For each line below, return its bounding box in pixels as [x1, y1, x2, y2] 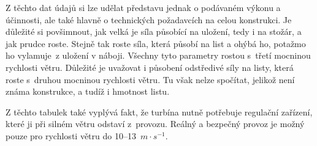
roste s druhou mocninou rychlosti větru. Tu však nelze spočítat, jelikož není [6, 73, 295, 86]
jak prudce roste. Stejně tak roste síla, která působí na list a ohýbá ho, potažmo [6, 37, 306, 49]
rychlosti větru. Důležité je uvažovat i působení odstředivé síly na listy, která [6, 60, 294, 73]
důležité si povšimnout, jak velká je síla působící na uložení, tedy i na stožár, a [6, 25, 302, 38]
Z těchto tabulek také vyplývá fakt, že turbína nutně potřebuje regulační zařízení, [6, 105, 313, 118]
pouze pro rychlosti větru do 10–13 [6, 129, 136, 142]
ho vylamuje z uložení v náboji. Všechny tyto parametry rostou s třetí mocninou [6, 49, 311, 62]
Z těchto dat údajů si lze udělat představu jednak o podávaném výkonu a [6, 1, 281, 13]
